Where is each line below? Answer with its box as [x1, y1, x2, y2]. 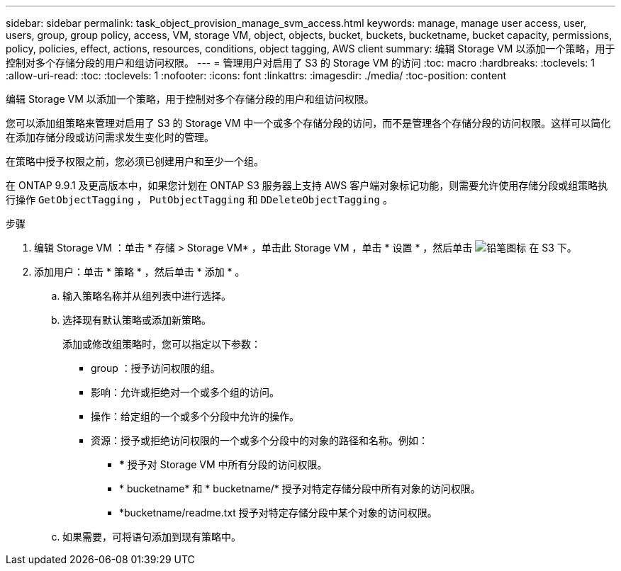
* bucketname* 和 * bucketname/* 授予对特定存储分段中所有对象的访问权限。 [119, 482, 481, 494]
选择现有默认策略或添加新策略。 [62, 314, 211, 326]
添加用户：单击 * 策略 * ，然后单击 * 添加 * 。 [34, 266, 245, 278]
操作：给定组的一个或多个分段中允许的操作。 [91, 410, 299, 422]
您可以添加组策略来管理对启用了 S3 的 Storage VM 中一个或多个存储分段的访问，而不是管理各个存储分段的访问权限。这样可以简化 [6, 117, 611, 129]
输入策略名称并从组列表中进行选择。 [62, 290, 231, 302]
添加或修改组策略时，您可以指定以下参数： [62, 338, 261, 350]
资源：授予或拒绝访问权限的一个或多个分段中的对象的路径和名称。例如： [91, 434, 428, 446]
